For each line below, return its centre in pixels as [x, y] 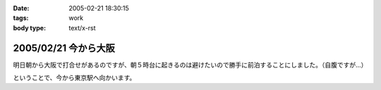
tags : [21, 18]
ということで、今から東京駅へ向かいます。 [74, 78]
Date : [21, 8]
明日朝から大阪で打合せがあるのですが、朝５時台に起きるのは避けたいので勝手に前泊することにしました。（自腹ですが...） [190, 65]
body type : [29, 27]
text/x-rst [82, 27]
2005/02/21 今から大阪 [64, 48]
